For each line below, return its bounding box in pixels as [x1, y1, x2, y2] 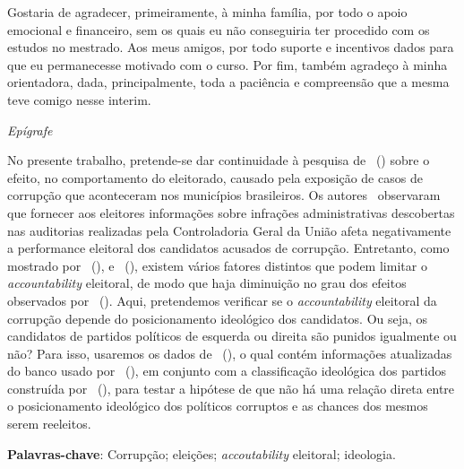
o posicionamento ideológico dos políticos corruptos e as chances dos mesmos [7, 396, 428, 415]
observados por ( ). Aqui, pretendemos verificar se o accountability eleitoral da [7, 291, 437, 309]
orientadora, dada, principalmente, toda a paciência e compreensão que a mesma [7, 73, 450, 91]
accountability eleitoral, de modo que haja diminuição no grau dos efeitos [7, 274, 407, 292]
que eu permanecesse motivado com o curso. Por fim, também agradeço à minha [7, 55, 448, 74]
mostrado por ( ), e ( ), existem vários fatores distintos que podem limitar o [7, 256, 427, 274]
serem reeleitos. [7, 414, 91, 433]
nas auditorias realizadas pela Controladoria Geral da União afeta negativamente [7, 221, 451, 239]
